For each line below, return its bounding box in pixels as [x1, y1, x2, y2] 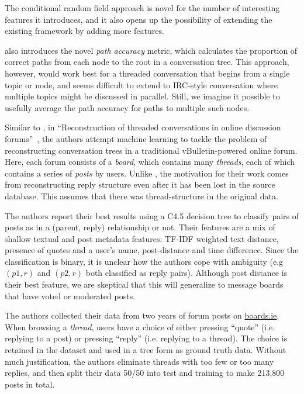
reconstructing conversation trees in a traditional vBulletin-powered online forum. [5, 144, 298, 156]
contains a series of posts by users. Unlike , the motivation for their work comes [5, 167, 289, 179]
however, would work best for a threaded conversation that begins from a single [5, 67, 290, 79]
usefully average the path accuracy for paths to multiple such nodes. [5, 101, 250, 113]
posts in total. [5, 378, 55, 390]
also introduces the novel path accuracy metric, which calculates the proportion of [5, 44, 298, 56]
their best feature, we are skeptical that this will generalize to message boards [5, 278, 284, 291]
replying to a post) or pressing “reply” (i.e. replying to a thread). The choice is [5, 332, 288, 344]
